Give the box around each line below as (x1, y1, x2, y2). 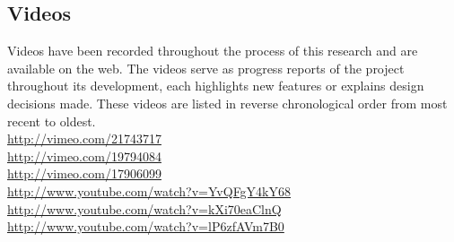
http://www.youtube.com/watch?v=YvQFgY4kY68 (7, 181, 292, 200)
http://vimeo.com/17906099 (7, 164, 162, 183)
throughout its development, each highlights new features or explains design (7, 76, 424, 95)
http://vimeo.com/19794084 (7, 146, 162, 165)
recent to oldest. (7, 111, 96, 130)
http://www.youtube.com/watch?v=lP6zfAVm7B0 (7, 217, 284, 236)
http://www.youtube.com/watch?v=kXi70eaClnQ (7, 199, 282, 218)
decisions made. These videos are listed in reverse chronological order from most (7, 93, 448, 112)
